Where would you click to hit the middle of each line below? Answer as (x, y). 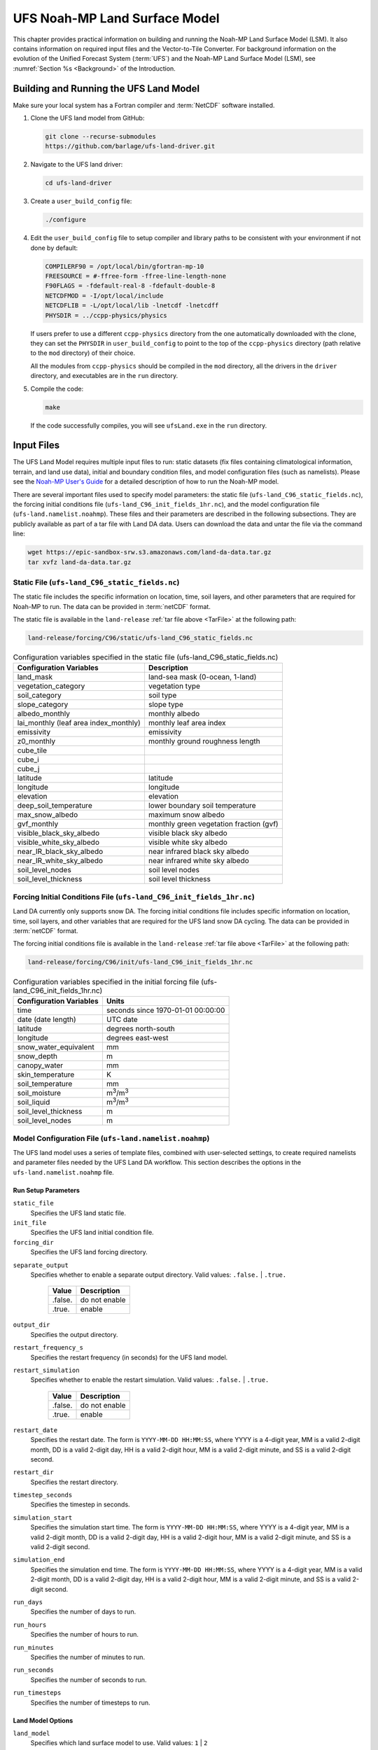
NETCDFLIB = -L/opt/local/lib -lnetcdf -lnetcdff (132, 306)
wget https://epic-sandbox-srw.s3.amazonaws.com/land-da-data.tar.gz (149, 552)
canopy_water (40, 1065)
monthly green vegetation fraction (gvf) (213, 824)
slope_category (43, 705)
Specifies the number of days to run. (83, 1612)
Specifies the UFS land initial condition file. (92, 1233)
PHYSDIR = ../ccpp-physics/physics (106, 315)
